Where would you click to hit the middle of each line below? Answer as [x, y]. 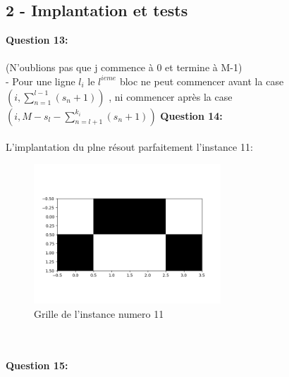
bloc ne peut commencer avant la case [202, 81]
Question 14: [191, 115]
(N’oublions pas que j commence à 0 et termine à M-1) [124, 67]
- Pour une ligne [41, 81]
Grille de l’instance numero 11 [99, 313]
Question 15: [37, 365]
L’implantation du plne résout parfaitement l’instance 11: [129, 147]
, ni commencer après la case [171, 96]
